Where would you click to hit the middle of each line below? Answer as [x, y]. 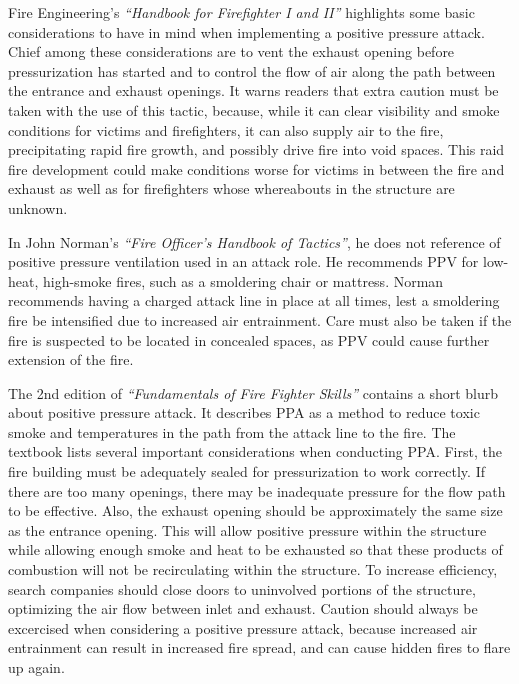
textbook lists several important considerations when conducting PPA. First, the [255, 451]
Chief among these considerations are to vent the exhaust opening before [231, 51]
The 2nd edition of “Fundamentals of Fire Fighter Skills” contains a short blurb [253, 392]
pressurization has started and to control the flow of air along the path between [252, 70]
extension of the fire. [71, 359]
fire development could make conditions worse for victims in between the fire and [256, 168]
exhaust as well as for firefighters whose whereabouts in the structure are [231, 188]
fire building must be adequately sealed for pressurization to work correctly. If [246, 471]
